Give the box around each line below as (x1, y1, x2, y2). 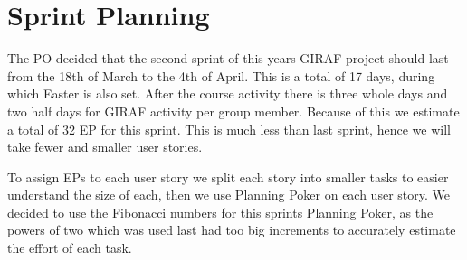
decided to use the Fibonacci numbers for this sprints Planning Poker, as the (7, 202, 434, 221)
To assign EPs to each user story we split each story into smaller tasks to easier (7, 167, 449, 186)
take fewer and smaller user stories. (7, 137, 203, 156)
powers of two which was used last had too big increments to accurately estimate (7, 220, 456, 239)
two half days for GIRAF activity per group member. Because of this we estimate (7, 101, 460, 120)
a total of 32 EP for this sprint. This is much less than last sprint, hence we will (7, 119, 451, 138)
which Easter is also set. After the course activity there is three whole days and (7, 84, 448, 103)
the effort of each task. (7, 238, 132, 257)
